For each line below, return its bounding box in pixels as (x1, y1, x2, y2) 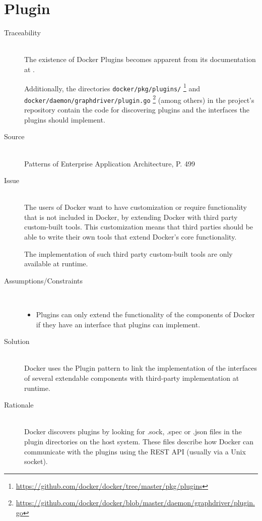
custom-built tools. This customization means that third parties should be (24, 221, 253, 232)
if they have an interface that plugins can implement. (36, 319, 201, 329)
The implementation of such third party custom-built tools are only (24, 248, 233, 259)
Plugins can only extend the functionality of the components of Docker (36, 309, 255, 320)
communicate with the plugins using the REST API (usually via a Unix (24, 446, 246, 456)
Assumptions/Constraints (4, 275, 83, 285)
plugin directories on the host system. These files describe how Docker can (24, 436, 254, 446)
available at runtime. (24, 258, 88, 269)
